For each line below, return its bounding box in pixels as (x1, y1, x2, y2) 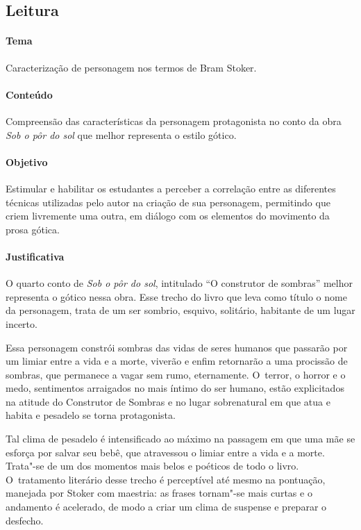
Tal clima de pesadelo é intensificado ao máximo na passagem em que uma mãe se (6, 431, 355, 446)
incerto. (6, 316, 37, 331)
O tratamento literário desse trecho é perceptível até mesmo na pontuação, (6, 472, 326, 486)
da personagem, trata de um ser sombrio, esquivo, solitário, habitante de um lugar (6, 303, 355, 317)
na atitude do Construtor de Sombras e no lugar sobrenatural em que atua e (6, 394, 330, 408)
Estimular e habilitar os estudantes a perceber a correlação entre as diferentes (6, 181, 336, 195)
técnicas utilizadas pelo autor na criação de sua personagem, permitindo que (6, 194, 330, 209)
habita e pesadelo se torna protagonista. (6, 408, 176, 422)
